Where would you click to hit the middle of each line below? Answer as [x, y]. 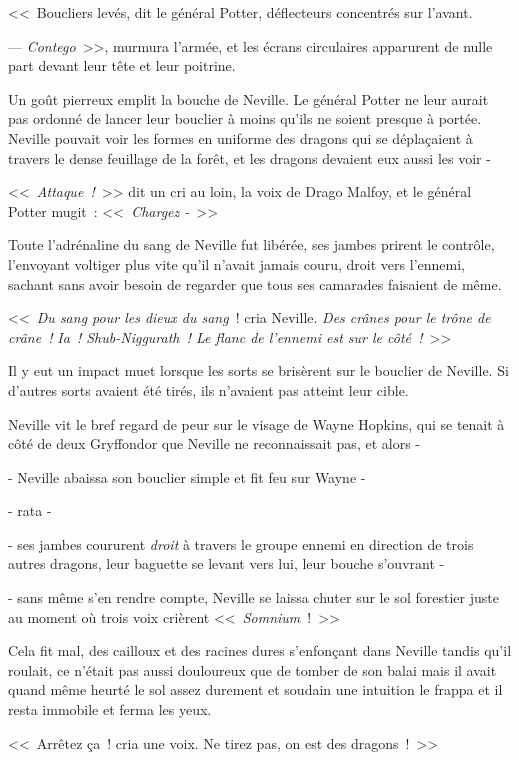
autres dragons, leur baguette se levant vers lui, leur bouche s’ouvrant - [226, 563]
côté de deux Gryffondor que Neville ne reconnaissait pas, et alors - [214, 443]
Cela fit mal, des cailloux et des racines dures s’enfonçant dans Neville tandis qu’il [260, 650]
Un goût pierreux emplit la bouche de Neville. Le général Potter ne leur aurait [248, 98]
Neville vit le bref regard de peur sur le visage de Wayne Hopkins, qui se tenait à [256, 423]
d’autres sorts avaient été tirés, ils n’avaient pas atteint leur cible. [208, 389]
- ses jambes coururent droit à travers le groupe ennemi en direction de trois [241, 543]
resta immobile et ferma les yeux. [110, 709]
